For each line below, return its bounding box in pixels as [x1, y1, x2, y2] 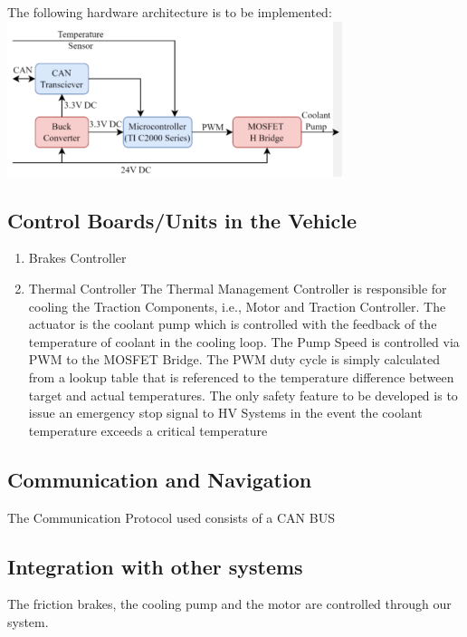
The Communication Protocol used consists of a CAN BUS [7, 507, 335, 526]
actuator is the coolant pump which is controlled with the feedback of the [28, 314, 437, 333]
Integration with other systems [7, 552, 303, 580]
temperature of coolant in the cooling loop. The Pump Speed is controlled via [28, 332, 460, 351]
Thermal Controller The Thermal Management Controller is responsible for [28, 278, 447, 297]
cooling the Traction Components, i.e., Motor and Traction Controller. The [28, 296, 446, 315]
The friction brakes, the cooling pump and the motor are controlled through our [7, 594, 452, 613]
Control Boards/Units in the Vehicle [7, 206, 357, 234]
